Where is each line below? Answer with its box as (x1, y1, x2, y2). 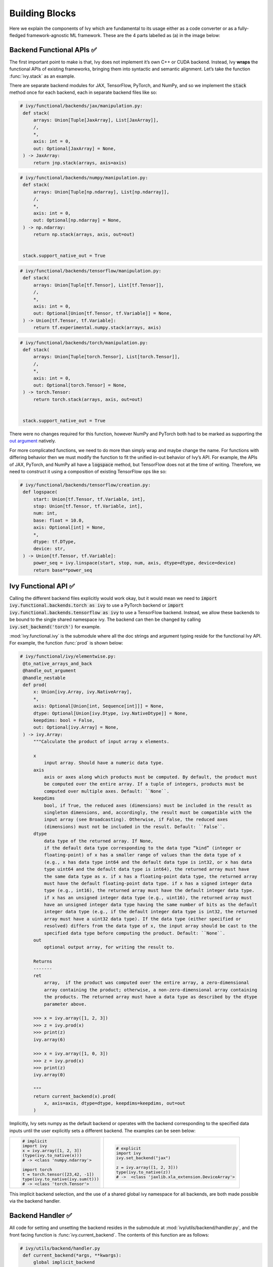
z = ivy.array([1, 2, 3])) (116, 1165, 178, 1170)
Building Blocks (9, 8, 76, 19)
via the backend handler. (9, 1198, 61, 1204)
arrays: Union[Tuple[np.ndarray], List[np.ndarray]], (33, 189, 169, 195)
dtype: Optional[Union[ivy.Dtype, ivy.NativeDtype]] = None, (33, 710, 188, 716)
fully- (238, 25, 249, 31)
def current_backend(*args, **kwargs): (23, 1252, 121, 1258)
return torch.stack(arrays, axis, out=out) (33, 396, 143, 402)
